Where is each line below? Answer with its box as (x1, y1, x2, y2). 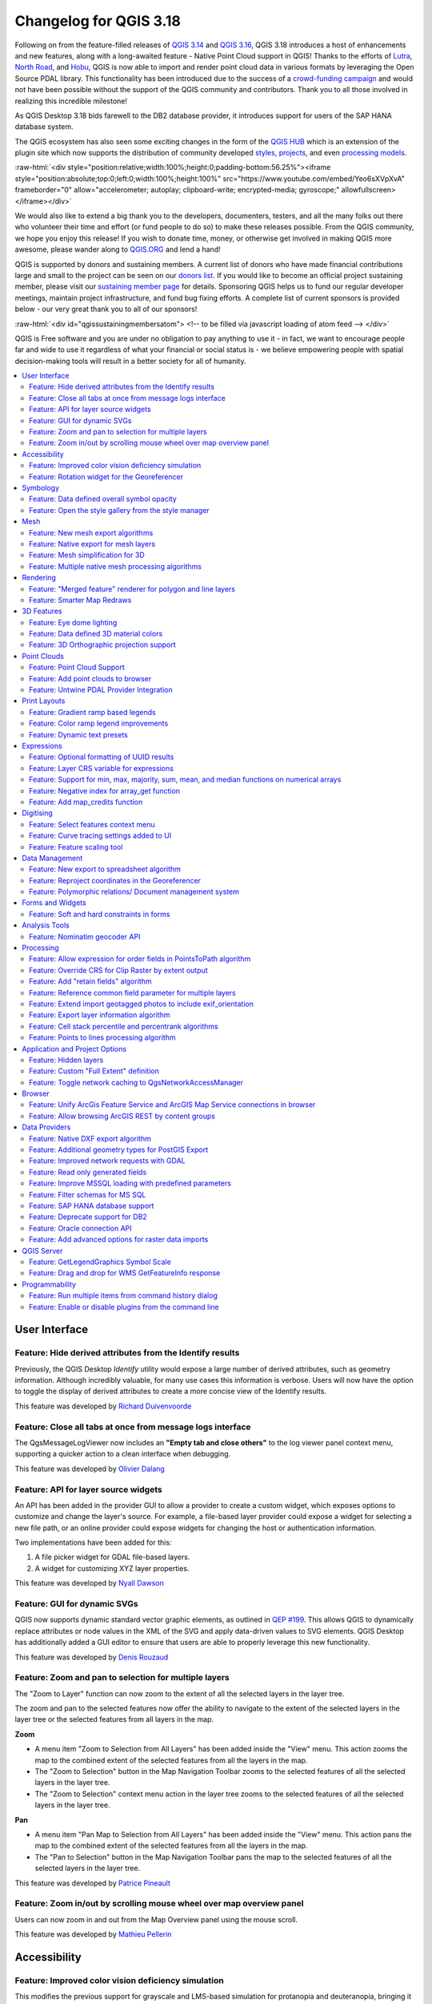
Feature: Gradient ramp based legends (29, 707, 156, 717)
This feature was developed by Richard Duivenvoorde (14, 1401, 192, 1411)
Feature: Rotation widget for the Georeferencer (29, 471, 184, 481)
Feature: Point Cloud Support (29, 662, 126, 673)
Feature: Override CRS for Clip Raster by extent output (29, 965, 208, 975)
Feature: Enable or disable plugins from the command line (29, 1302, 219, 1311)
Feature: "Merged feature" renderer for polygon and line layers (29, 584, 236, 593)
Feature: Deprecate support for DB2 (29, 1212, 147, 1222)
